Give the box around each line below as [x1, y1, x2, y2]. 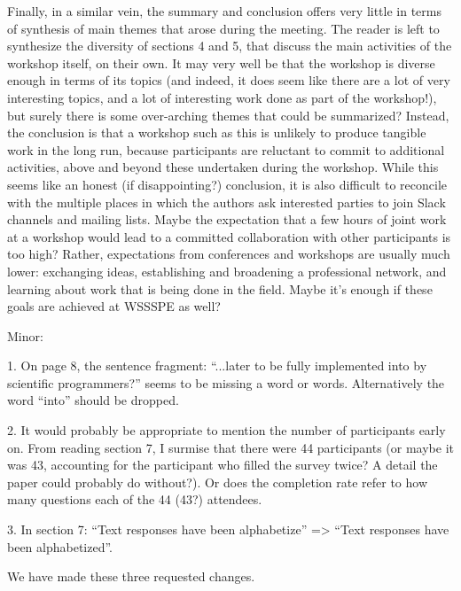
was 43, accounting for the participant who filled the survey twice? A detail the [7, 455, 438, 474]
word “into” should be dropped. [7, 391, 179, 409]
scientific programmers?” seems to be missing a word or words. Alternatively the [7, 373, 445, 392]
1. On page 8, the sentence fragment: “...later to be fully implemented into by [7, 356, 427, 375]
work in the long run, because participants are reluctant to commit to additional [7, 140, 445, 159]
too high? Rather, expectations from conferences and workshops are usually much [7, 245, 450, 263]
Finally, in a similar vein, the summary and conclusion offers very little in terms [7, 2, 441, 19]
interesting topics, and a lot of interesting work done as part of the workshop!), [7, 88, 437, 106]
